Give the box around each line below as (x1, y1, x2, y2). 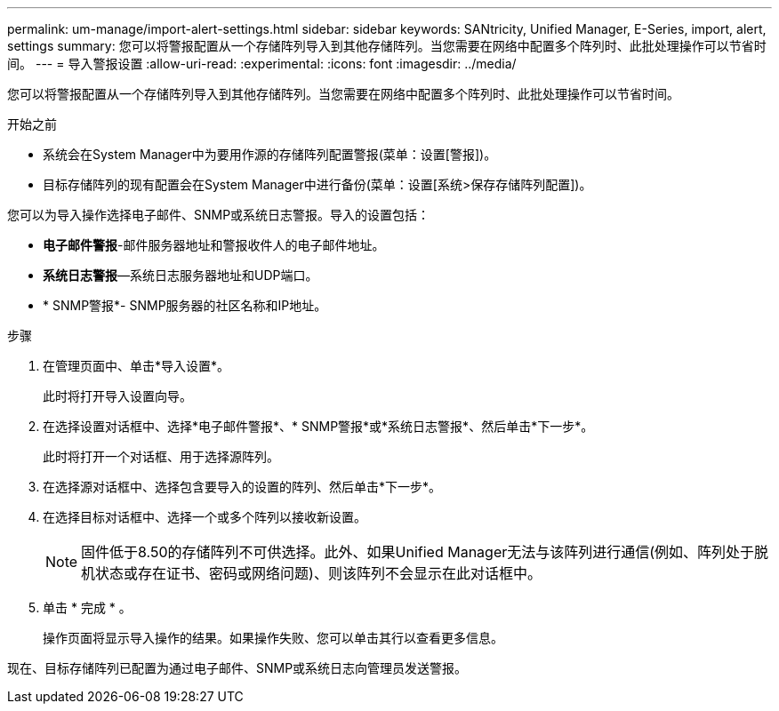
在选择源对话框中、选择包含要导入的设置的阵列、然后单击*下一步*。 (43, 479, 442, 494)
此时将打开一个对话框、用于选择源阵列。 (43, 449, 279, 464)
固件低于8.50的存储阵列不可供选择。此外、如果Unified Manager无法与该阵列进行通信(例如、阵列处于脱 (81, 543, 769, 561)
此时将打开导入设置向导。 (43, 388, 192, 403)
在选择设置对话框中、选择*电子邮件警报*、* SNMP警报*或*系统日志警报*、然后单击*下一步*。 (43, 419, 594, 434)
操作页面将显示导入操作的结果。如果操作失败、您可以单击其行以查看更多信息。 (43, 630, 503, 645)
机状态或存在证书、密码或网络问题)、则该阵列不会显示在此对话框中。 (81, 564, 542, 582)
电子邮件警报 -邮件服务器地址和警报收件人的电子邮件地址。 (43, 237, 385, 252)
